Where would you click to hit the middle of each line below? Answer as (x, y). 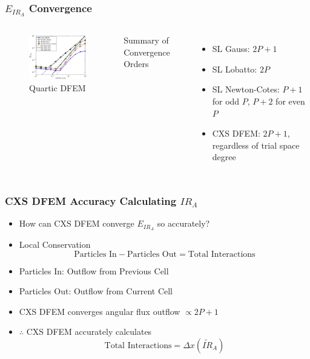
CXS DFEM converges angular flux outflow (100, 311)
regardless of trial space (256, 145)
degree (224, 157)
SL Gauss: (231, 49)
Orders (136, 64)
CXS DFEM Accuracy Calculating (91, 200)
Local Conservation (55, 244)
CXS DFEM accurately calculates (89, 332)
